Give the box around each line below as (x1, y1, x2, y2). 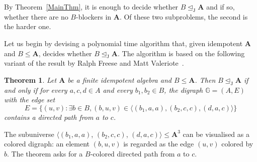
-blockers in (75, 11, 112, 22)
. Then (195, 74, 216, 85)
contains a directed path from (4, 111, 94, 122)
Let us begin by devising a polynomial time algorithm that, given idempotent (4, 38, 243, 48)
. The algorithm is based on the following (117, 48, 245, 58)
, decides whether (38, 48, 92, 58)
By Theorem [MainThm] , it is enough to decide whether (4, 2, 179, 12)
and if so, (206, 2, 235, 12)
